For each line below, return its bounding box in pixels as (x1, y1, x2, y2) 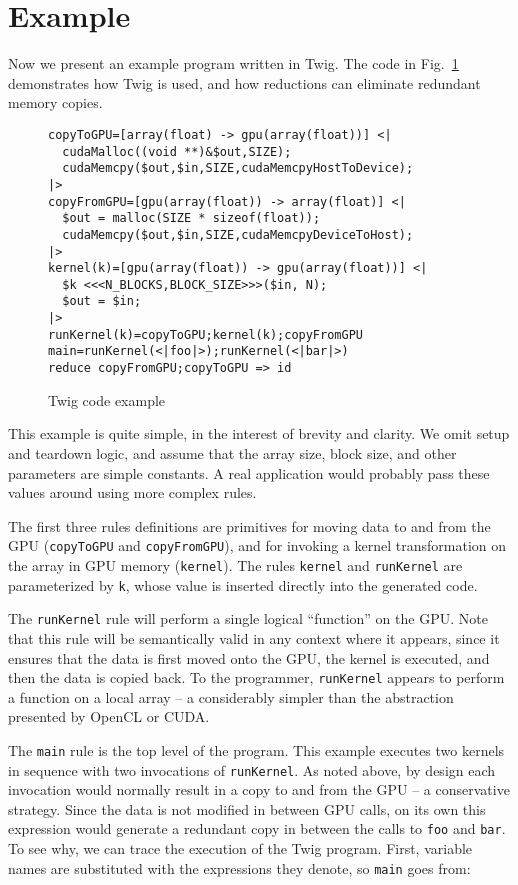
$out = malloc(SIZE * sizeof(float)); (62, 211, 321, 226)
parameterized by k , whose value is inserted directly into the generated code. (8, 574, 478, 595)
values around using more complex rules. (8, 482, 257, 503)
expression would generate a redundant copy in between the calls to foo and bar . (8, 818, 506, 839)
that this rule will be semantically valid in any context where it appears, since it (8, 627, 500, 648)
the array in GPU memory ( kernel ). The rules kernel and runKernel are (8, 554, 463, 575)
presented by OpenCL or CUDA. (8, 706, 210, 727)
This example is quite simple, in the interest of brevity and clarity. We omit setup (8, 423, 510, 444)
